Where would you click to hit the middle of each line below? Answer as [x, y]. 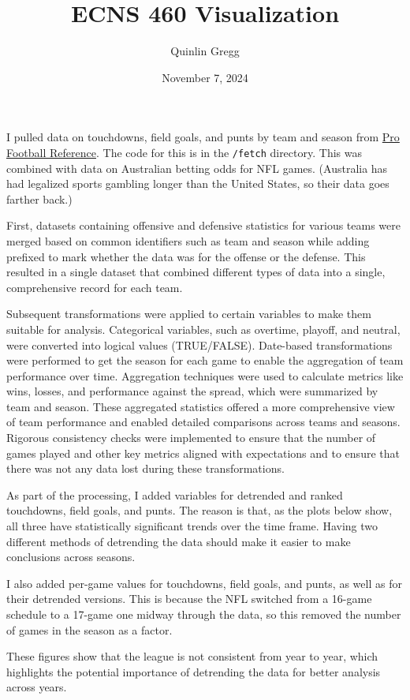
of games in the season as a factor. [89, 629]
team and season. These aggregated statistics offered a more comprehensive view [201, 406]
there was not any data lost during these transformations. [145, 468]
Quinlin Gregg [205, 51]
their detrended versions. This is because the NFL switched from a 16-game [189, 599]
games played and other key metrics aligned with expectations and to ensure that [203, 453]
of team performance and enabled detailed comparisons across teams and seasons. [203, 422]
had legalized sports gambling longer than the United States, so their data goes [198, 183]
